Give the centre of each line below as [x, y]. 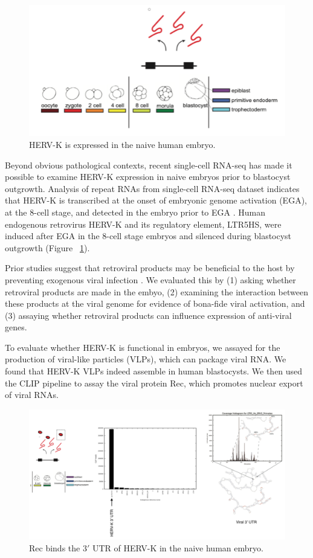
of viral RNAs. [32, 395]
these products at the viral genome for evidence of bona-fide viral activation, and [155, 303]
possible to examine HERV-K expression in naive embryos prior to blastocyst [148, 177]
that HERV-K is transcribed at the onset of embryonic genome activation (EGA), [156, 200]
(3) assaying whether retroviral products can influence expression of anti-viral [148, 315]
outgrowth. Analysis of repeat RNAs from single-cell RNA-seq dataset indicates [152, 188]
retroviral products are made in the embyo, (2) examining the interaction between [156, 291]
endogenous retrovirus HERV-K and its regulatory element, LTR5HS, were [143, 224]
